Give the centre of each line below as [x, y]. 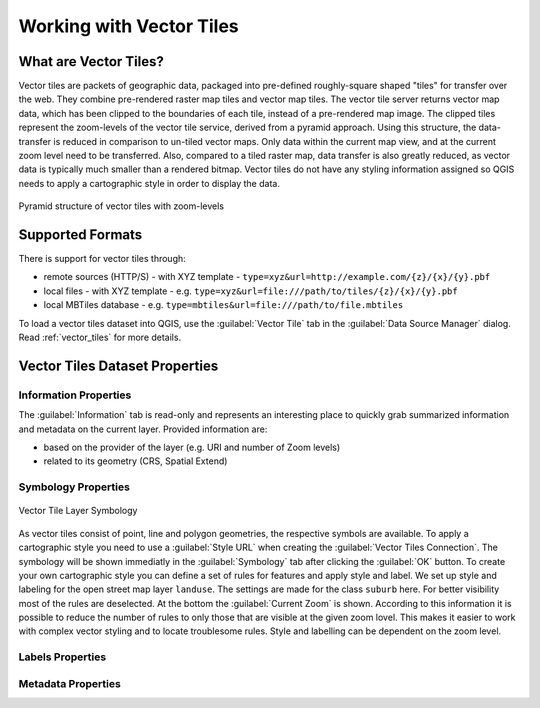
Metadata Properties [70, 683]
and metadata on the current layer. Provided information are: [143, 429]
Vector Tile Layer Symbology [78, 511]
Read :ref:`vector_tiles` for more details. [100, 337]
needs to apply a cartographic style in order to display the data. [149, 183]
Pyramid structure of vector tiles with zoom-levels [121, 206]
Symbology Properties [74, 487]
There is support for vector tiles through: [102, 259]
